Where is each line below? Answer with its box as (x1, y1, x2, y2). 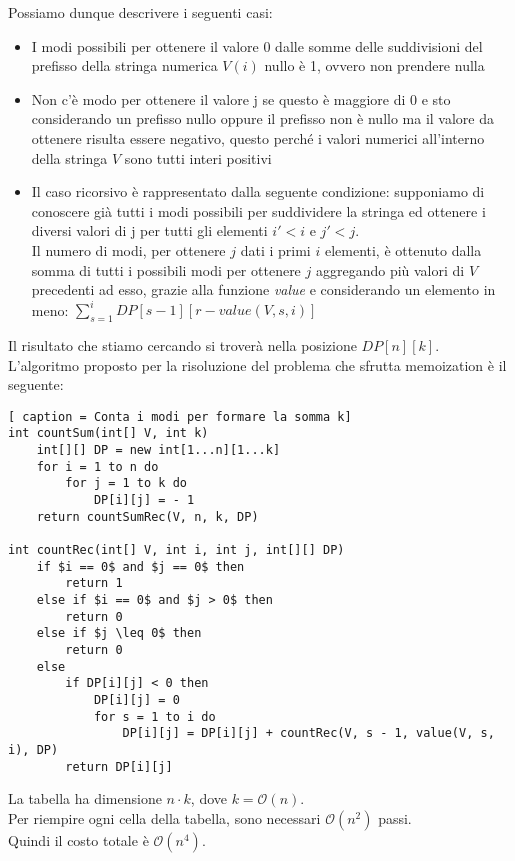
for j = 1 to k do (65, 476, 187, 491)
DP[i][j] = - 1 (93, 493, 195, 508)
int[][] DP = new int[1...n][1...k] (36, 443, 281, 458)
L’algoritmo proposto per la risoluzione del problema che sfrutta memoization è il (8, 354, 507, 375)
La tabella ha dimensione (8, 788, 162, 809)
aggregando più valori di (315, 259, 465, 280)
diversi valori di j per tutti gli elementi (31, 220, 268, 241)
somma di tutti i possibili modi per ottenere (31, 259, 301, 280)
